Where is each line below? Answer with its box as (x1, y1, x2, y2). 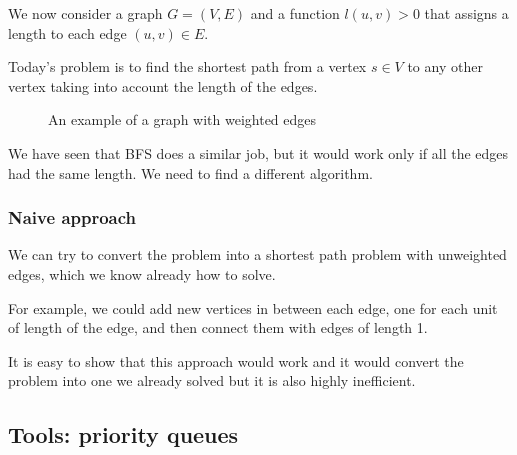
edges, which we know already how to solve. (8, 263, 276, 284)
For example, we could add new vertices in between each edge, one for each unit (8, 297, 498, 318)
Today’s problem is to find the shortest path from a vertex (8, 56, 367, 77)
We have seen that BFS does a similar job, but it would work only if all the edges (8, 142, 509, 163)
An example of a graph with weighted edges (48, 109, 317, 130)
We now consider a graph (8, 3, 163, 23)
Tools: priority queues (8, 419, 239, 450)
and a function (250, 3, 340, 23)
